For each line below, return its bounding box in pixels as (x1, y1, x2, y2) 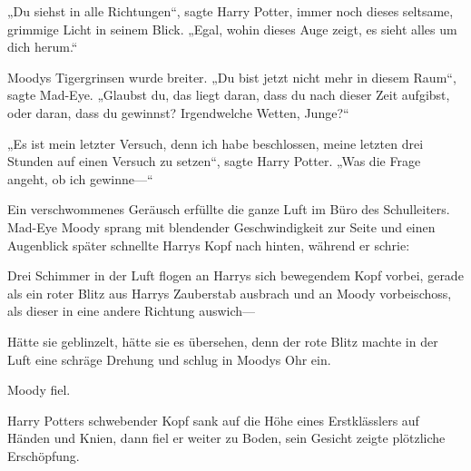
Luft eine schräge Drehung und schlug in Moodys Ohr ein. (7, 349, 331, 368)
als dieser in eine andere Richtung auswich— (7, 301, 256, 320)
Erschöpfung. (7, 446, 80, 465)
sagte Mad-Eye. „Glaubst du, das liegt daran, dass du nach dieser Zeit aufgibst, (7, 85, 450, 104)
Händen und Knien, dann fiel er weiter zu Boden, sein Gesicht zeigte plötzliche (7, 428, 446, 447)
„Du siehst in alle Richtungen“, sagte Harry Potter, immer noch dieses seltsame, (7, 2, 454, 20)
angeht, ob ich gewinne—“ (7, 169, 153, 188)
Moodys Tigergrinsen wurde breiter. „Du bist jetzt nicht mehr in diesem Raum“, (7, 67, 456, 86)
